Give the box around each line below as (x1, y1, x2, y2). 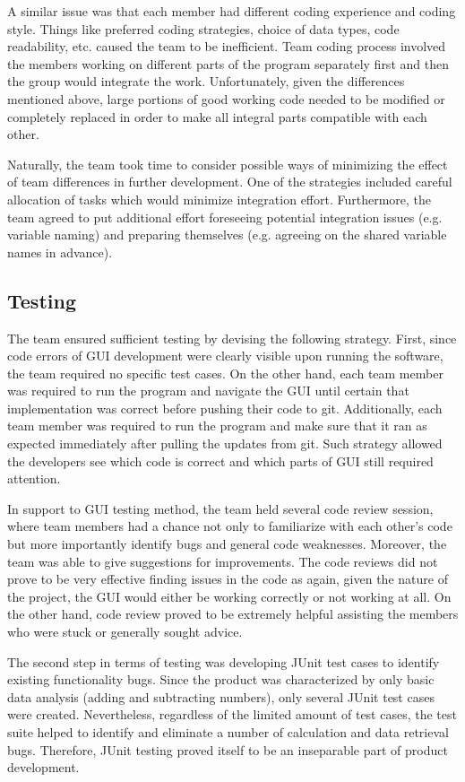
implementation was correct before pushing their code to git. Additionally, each (7, 398, 443, 417)
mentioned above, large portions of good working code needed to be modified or (7, 89, 445, 108)
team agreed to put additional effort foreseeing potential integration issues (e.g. (7, 207, 443, 226)
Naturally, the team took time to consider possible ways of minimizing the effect (7, 154, 448, 173)
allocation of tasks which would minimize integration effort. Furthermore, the (7, 189, 432, 208)
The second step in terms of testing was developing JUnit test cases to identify (7, 652, 440, 671)
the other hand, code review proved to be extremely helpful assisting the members (7, 604, 459, 623)
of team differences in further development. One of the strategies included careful (7, 172, 452, 191)
